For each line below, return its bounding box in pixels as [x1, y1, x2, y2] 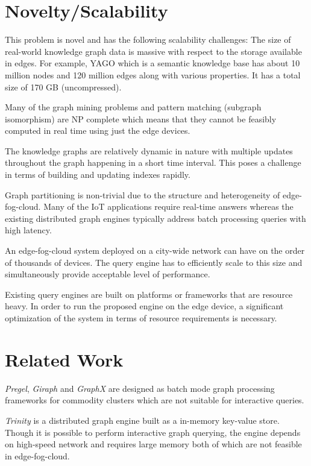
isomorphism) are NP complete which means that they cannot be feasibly [5, 112, 277, 125]
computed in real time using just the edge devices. [5, 124, 190, 137]
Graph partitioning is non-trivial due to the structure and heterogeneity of [5, 188, 280, 201]
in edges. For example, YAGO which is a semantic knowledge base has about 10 [5, 57, 300, 69]
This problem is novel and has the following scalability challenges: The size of [5, 33, 291, 46]
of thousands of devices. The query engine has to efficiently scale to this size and [5, 256, 303, 268]
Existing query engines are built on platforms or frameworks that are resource [5, 288, 293, 300]
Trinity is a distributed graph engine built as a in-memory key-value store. [5, 414, 280, 426]
